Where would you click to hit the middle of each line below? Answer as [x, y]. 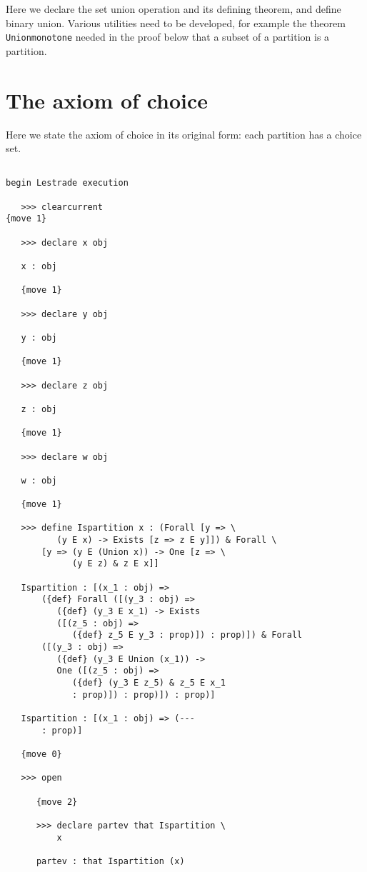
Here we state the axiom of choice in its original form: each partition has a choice [184, 134]
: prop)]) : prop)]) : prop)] [144, 695]
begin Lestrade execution [67, 183]
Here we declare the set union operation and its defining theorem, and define [174, 9]
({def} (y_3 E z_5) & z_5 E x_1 [149, 682]
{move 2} [57, 802]
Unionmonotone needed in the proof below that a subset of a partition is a [168, 37]
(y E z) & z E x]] [116, 564]
